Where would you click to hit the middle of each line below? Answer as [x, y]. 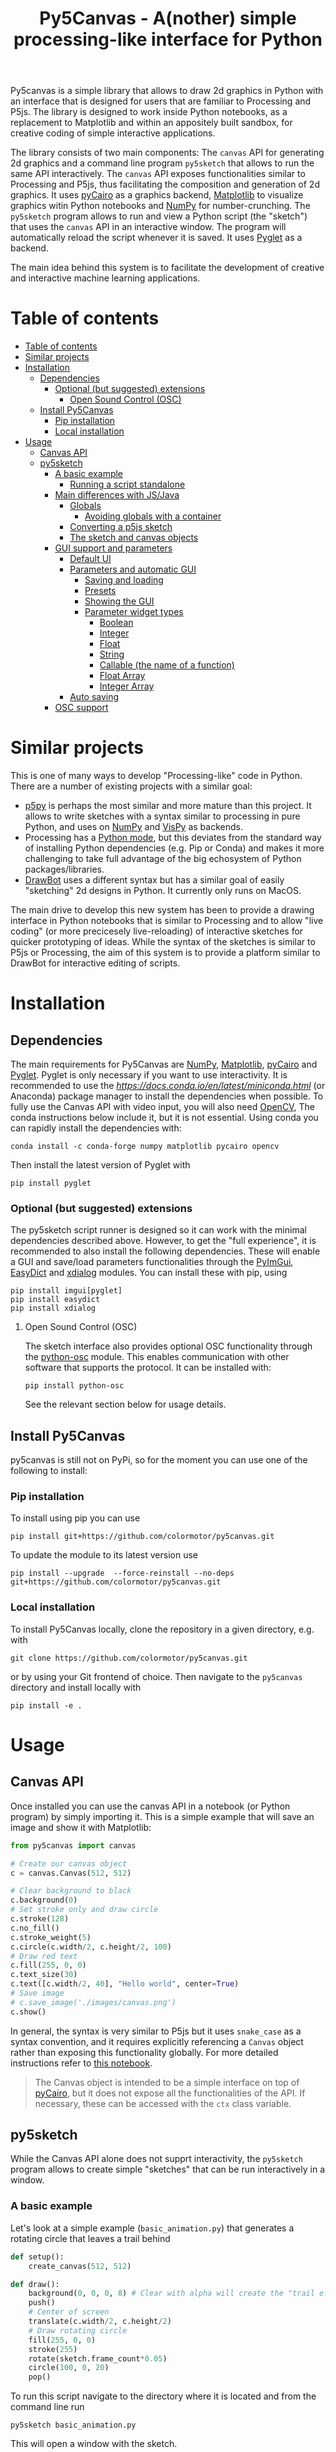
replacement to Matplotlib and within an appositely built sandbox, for [151, 123]
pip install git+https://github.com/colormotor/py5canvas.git [142, 1537]
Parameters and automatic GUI [133, 569]
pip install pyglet [51, 1183]
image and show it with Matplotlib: [81, 1827]
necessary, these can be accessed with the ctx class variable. [163, 2103]
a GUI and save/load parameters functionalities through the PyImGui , [152, 1262]
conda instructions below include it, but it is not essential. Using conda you [164, 1118]
